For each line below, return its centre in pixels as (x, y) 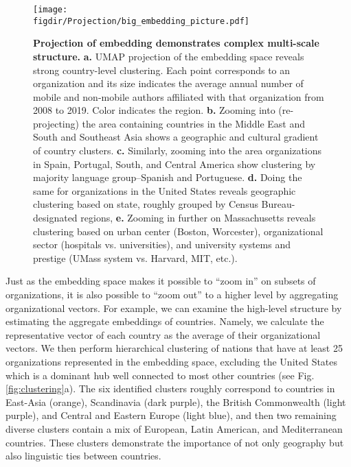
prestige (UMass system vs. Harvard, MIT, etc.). (135, 258)
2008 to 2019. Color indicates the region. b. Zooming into (154, 110)
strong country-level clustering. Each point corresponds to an (162, 70)
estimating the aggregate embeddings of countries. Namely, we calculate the (165, 321)
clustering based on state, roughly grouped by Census (146, 204)
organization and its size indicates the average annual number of (168, 83)
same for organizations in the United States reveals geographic (165, 190)
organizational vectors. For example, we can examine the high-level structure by (174, 308)
